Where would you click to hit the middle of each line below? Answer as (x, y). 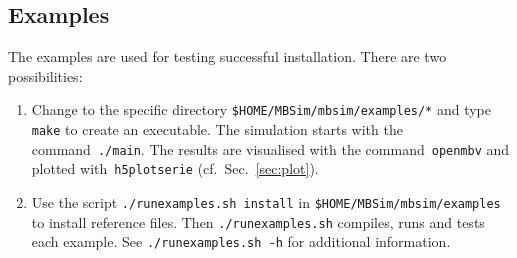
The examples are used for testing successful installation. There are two (227, 56)
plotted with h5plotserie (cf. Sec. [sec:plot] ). (175, 168)
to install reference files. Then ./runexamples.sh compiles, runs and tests (258, 221)
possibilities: (45, 75)
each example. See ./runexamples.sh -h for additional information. (241, 241)
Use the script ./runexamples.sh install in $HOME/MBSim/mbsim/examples (266, 202)
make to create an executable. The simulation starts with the (217, 129)
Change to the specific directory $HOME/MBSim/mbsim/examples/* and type (261, 109)
